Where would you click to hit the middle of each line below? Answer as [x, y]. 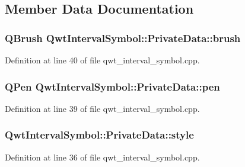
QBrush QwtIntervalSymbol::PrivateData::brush [123, 38]
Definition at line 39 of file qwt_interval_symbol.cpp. [102, 108]
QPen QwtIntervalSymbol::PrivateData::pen [112, 86]
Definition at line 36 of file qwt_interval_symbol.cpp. [102, 157]
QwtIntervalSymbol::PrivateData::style [99, 135]
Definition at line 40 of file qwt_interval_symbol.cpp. [102, 60]
